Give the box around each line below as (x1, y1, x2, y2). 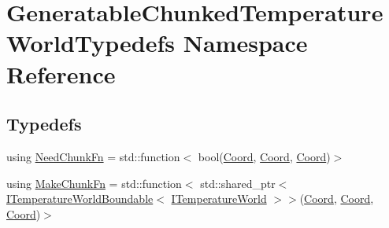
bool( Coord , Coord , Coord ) (198, 148, 331, 164)
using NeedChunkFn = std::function (6, 148, 180, 164)
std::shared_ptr (200, 175, 276, 191)
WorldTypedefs (6, 27, 176, 59)
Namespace (183, 27, 308, 59)
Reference (6, 57, 116, 90)
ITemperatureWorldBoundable (6, 190, 154, 207)
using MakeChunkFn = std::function (6, 175, 182, 191)
